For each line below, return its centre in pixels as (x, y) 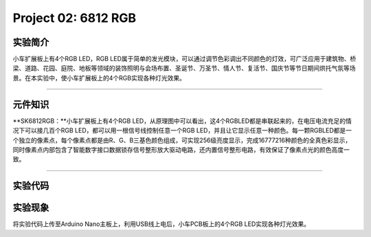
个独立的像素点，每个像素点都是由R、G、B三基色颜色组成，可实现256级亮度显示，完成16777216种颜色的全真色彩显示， (182, 140)
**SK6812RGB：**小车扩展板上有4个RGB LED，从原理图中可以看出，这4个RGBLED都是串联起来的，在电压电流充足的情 (182, 121)
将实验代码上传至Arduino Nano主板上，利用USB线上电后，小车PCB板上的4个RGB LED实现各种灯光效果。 (161, 224)
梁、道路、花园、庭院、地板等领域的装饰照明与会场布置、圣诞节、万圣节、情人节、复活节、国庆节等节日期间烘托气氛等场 (184, 68)
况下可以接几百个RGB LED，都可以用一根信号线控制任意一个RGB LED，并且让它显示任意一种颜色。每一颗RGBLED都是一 (182, 131)
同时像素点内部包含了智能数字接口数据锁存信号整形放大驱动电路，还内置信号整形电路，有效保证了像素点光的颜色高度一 (181, 149)
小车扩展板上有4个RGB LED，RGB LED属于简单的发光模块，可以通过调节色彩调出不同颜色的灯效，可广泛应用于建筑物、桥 (184, 59)
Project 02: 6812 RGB (75, 18)
